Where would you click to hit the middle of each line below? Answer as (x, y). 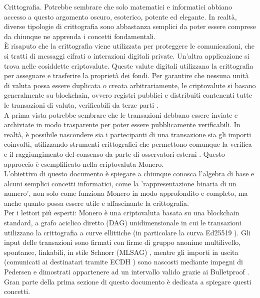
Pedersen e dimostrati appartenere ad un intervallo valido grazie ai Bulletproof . (127, 272)
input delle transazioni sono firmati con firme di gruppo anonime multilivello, (122, 242)
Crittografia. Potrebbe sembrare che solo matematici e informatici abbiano (118, 7)
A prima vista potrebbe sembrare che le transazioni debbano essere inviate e (121, 114)
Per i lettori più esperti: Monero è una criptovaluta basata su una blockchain (122, 213)
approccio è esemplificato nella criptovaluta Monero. (84, 164)
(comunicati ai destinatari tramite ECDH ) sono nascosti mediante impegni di (123, 262)
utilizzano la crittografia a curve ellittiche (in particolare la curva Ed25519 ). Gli (127, 232)
